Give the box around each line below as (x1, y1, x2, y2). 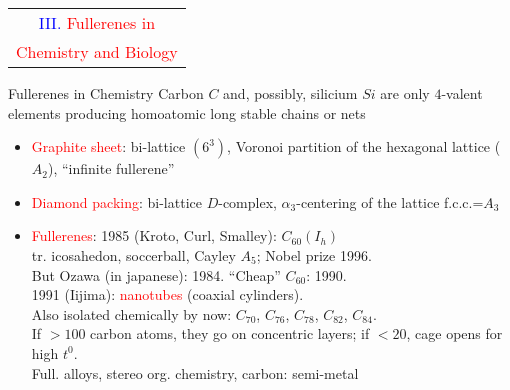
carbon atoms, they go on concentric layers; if (90, 323, 370, 344)
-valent (441, 83, 483, 103)
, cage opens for (406, 323, 503, 344)
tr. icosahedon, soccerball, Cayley (31, 244, 236, 265)
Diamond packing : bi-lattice (31, 191, 202, 212)
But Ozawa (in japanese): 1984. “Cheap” (31, 264, 281, 285)
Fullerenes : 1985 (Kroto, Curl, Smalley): (31, 225, 277, 246)
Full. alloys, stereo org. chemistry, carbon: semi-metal (31, 362, 359, 383)
